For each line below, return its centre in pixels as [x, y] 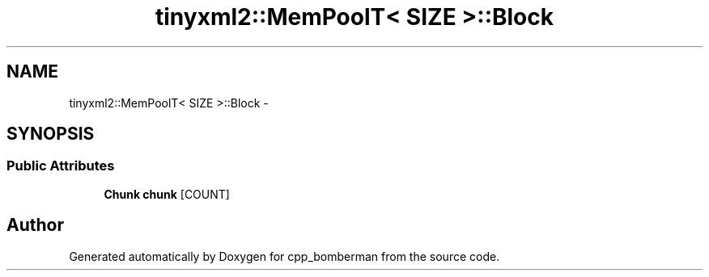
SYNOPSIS [51, 134]
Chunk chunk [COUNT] [167, 194]
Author [35, 225]
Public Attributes [61, 166]
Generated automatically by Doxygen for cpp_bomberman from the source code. [284, 256]
